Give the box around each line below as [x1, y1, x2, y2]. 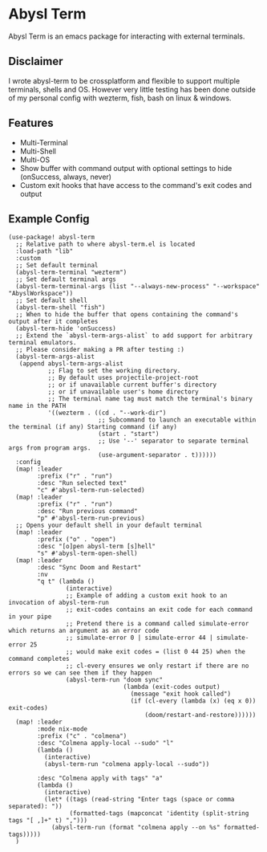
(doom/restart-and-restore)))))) [144, 711, 257, 720]
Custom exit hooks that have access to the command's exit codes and [19, 180, 253, 190]
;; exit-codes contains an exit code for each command [65, 605, 253, 614]
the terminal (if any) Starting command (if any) [8, 423, 178, 431]
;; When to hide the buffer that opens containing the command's [15, 311, 239, 319]
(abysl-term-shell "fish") [15, 304, 106, 312]
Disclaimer [8, 55, 63, 68]
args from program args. [8, 444, 91, 452]
